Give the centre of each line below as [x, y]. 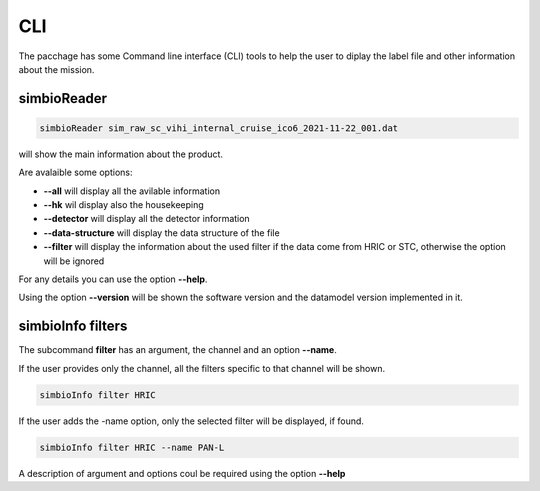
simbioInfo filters [73, 326]
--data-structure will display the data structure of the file [161, 232]
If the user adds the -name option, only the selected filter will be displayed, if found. [191, 421]
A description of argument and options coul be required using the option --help [182, 473]
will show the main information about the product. [121, 154]
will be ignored [74, 261]
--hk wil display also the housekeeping [123, 205]
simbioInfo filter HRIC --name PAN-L [132, 447]
